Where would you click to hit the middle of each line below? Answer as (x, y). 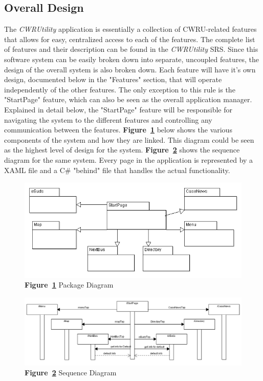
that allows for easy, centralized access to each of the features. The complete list (130, 39)
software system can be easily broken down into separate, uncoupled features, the (131, 59)
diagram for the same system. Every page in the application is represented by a (129, 159)
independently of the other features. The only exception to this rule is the (120, 89)
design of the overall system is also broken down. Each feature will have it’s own (130, 69)
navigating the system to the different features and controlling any (108, 119)
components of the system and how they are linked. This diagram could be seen (129, 139)
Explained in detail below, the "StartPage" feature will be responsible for (118, 109)
